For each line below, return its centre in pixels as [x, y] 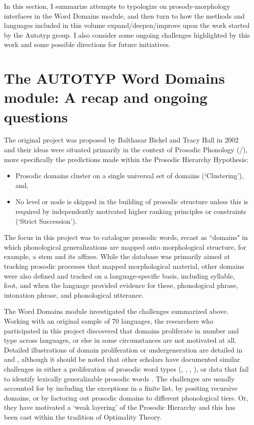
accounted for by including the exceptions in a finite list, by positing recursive [121, 388]
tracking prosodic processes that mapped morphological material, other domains [124, 266]
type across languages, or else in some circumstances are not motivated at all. [120, 340]
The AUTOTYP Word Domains [115, 78]
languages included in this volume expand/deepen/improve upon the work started [127, 25]
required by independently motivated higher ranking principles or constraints [131, 211]
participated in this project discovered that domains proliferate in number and [122, 330]
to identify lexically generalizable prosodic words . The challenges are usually [119, 378]
